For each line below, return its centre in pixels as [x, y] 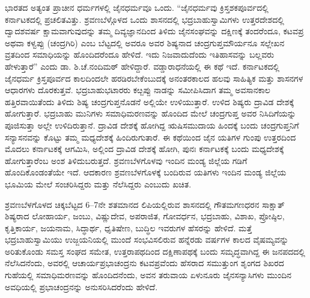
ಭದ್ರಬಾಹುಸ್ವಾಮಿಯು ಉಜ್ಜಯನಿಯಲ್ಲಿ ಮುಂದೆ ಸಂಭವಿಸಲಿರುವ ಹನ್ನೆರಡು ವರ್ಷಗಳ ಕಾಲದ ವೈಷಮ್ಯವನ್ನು [147, 239]
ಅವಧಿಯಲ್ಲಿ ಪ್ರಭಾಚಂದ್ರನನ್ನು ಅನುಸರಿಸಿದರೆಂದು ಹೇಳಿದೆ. [81, 286]
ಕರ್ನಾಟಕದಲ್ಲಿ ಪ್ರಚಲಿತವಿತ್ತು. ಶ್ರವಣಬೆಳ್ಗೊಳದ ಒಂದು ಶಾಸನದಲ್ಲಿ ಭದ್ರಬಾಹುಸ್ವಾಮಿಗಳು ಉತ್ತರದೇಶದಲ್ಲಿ [144, 19]
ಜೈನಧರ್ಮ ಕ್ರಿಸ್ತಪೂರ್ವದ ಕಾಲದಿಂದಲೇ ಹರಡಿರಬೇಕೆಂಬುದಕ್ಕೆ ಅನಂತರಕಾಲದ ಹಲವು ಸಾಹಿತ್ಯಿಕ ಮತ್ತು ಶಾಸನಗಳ [154, 78]
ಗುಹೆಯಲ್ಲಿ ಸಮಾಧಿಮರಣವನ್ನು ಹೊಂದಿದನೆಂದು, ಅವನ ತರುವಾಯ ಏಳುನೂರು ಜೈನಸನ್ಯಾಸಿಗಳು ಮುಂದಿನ [148, 275]
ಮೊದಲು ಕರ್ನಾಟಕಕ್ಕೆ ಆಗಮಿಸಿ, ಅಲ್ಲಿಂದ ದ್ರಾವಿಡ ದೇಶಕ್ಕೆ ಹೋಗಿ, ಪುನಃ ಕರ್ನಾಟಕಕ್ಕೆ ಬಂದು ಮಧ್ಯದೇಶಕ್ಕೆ [144, 149]
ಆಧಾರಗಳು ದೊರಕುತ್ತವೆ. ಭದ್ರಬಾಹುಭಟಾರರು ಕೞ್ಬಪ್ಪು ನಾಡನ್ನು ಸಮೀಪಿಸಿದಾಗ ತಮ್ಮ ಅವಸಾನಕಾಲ [138, 90]
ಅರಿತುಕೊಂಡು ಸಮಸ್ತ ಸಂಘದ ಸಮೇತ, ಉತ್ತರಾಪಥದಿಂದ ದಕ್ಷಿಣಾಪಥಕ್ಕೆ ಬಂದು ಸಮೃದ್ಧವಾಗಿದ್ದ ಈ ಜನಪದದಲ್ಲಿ [155, 251]
